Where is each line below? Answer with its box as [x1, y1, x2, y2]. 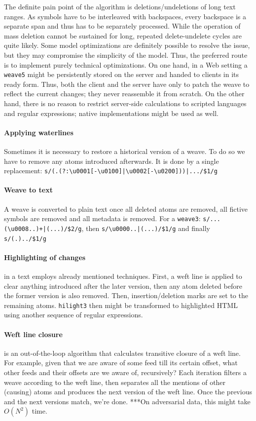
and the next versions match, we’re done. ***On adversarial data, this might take [4, 396, 251, 406]
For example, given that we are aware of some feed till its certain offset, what [4, 357, 238, 368]
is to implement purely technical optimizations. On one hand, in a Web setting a [4, 59, 248, 70]
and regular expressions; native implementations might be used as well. [4, 108, 219, 118]
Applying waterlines [4, 127, 73, 137]
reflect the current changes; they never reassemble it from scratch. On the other [4, 88, 245, 99]
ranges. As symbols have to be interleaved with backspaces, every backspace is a [4, 11, 247, 21]
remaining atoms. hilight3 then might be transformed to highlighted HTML [4, 300, 238, 310]
